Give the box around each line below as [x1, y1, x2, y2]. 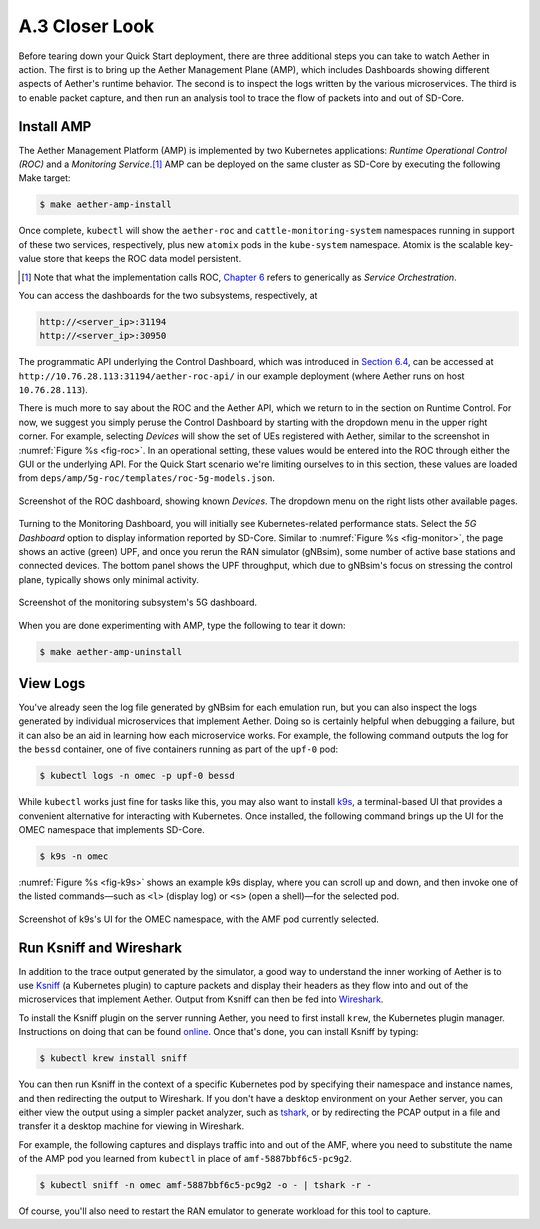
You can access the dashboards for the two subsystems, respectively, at [18, 289, 318, 301]
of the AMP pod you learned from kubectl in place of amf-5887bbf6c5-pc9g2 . [18, 1153, 352, 1165]
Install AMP [18, 118, 92, 135]
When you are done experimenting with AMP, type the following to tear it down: [18, 619, 346, 631]
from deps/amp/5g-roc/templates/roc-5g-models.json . [18, 472, 275, 484]
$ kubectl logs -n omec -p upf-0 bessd [39, 770, 235, 782]
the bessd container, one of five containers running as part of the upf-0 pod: [18, 743, 339, 755]
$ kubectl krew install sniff [39, 1053, 188, 1064]
